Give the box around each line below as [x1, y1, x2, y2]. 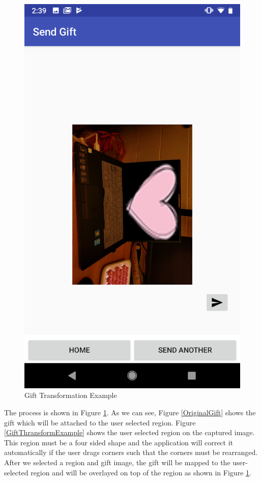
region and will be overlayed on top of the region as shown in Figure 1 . [31, 467, 251, 477]
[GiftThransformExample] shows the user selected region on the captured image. [4, 427, 255, 438]
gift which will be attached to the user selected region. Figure [4, 417, 196, 427]
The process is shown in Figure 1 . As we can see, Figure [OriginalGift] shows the [4, 407, 256, 417]
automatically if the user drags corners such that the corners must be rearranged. [4, 447, 258, 458]
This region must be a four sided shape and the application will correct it [4, 437, 234, 447]
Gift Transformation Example [24, 390, 117, 400]
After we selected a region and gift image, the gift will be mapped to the [4, 457, 230, 467]
